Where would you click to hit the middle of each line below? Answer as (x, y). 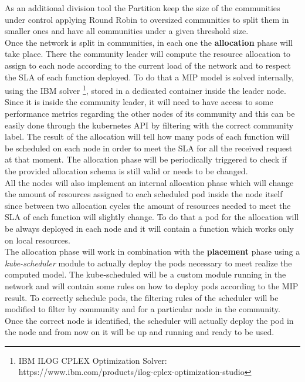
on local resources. (38, 240)
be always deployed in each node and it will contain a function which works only (149, 228)
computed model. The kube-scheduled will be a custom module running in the (145, 274)
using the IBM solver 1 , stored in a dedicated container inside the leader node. (145, 89)
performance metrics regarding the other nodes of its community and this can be (150, 113)
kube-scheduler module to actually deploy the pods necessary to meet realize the (148, 263)
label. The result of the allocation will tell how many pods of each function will (147, 136)
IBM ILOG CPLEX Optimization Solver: (93, 360)
